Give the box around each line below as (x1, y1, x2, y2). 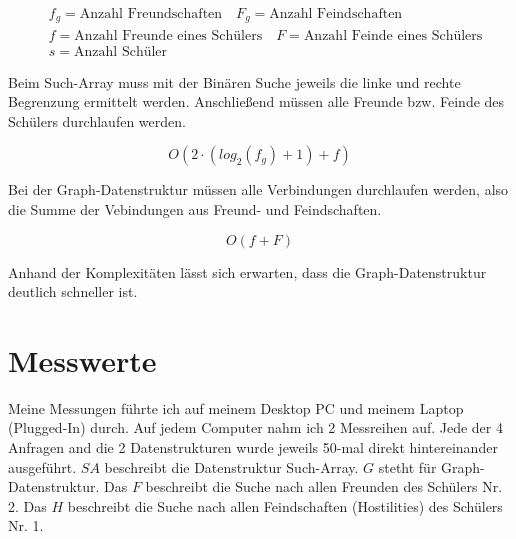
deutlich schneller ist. (8, 281, 138, 302)
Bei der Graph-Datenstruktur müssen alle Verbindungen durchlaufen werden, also (8, 179, 509, 200)
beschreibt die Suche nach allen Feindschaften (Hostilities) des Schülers (67, 495, 503, 516)
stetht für (378, 456, 437, 477)
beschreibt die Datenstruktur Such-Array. (104, 456, 359, 477)
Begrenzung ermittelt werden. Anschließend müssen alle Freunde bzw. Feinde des (8, 91, 505, 112)
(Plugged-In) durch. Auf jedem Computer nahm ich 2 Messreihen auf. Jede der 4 (8, 417, 503, 438)
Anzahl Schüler (74, 44, 168, 59)
